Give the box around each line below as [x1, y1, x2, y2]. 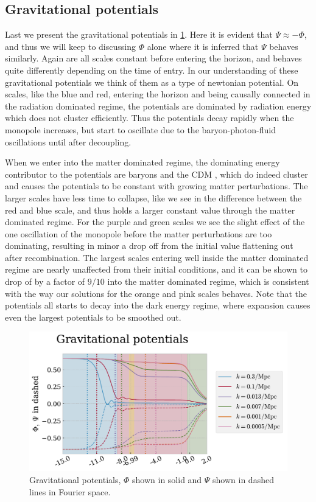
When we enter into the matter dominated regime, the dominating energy [5, 156, 280, 169]
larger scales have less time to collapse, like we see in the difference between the [5, 191, 302, 204]
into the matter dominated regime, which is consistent [107, 275, 309, 288]
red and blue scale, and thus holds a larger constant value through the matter [5, 203, 295, 216]
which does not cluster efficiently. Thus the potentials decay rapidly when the [5, 111, 294, 124]
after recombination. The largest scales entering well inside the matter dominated [5, 251, 309, 263]
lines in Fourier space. [29, 485, 111, 498]
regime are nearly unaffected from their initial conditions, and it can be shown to [5, 263, 307, 276]
